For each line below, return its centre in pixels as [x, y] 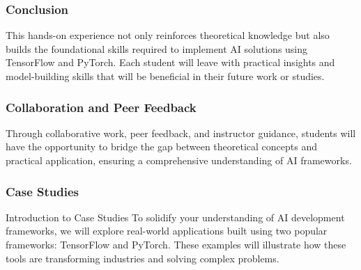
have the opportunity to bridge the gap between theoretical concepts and [162, 146]
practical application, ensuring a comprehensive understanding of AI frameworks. [179, 160]
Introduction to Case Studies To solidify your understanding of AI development [175, 217]
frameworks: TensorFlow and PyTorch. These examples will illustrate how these [176, 244]
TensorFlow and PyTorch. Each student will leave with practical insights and [170, 62]
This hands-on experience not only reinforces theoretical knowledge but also [168, 35]
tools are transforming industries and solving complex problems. [143, 258]
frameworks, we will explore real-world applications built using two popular [167, 231]
